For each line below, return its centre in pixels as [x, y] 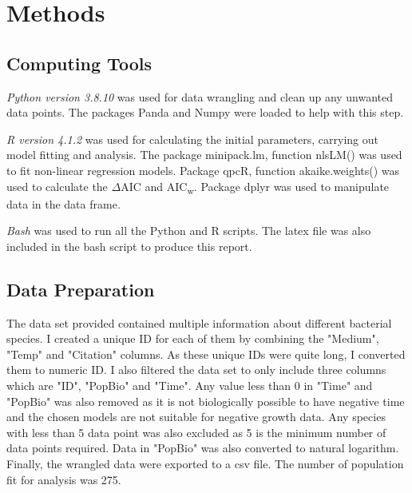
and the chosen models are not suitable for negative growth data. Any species [196, 417]
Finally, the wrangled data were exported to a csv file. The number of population [205, 463]
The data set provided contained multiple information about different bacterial [199, 322]
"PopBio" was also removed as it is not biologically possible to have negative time [206, 401]
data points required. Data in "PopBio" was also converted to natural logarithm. [203, 448]
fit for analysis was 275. [64, 479]
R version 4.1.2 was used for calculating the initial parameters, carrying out [192, 139]
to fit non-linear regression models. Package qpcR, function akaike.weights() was [203, 170]
